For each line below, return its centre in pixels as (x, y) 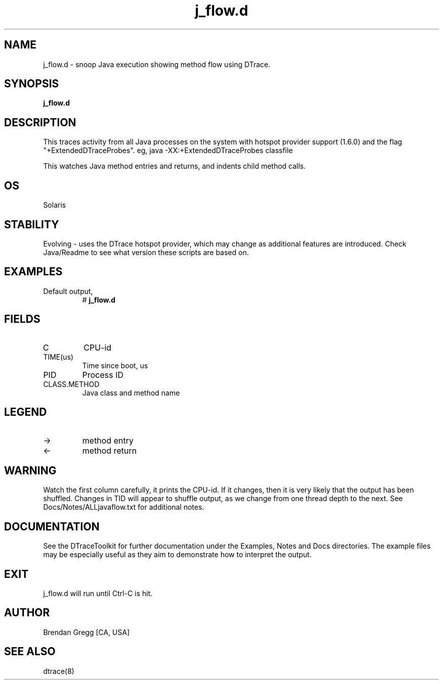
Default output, (68, 291)
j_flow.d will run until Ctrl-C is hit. (98, 594)
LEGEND (26, 412)
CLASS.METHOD (71, 384)
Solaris (55, 205)
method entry (108, 440)
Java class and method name (131, 393)
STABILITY (32, 224)
